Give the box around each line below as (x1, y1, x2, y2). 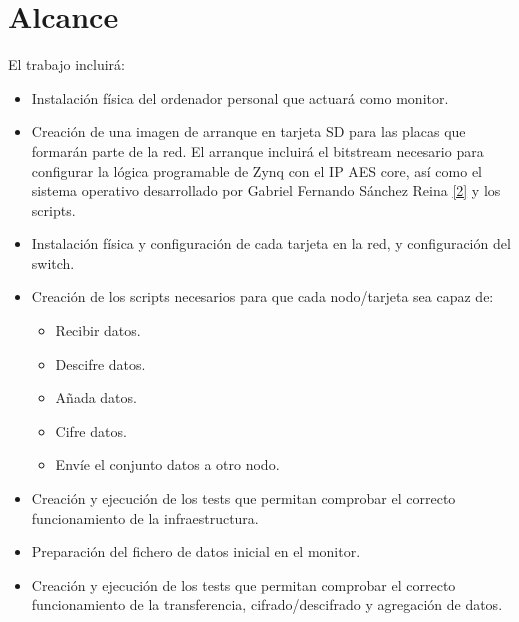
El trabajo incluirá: (8, 54, 125, 75)
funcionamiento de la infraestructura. (31, 507, 259, 528)
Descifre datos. (55, 353, 146, 374)
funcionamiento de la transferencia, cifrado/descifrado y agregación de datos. (31, 594, 503, 615)
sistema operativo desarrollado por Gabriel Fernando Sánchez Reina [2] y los (31, 180, 501, 201)
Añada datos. (55, 387, 137, 408)
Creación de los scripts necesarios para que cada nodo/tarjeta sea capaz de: (31, 286, 494, 307)
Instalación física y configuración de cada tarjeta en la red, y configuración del (31, 233, 511, 254)
